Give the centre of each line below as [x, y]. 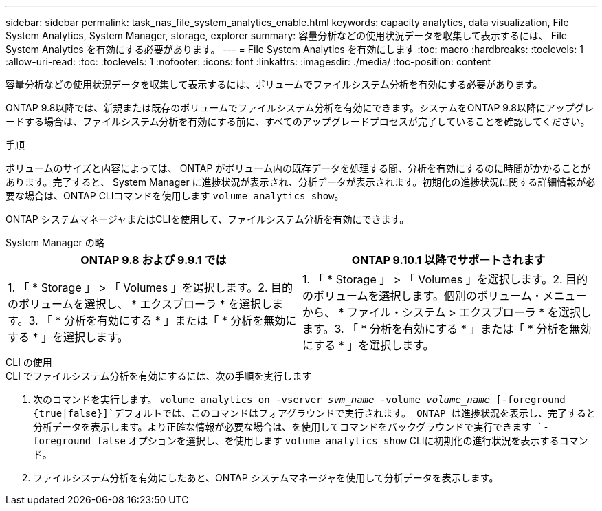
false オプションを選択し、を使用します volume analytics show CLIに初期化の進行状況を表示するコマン [342, 441]
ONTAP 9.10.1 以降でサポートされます [448, 260]
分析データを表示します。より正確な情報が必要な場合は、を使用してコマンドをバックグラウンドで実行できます [282, 427]
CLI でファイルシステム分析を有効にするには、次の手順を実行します [159, 376]
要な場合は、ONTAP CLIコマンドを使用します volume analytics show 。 [175, 196]
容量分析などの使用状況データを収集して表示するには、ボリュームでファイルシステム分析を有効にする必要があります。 [274, 84]
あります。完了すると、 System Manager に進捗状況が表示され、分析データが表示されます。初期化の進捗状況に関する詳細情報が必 [301, 182]
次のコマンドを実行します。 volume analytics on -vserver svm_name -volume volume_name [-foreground [299, 399]
